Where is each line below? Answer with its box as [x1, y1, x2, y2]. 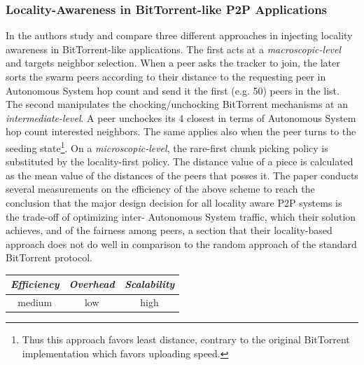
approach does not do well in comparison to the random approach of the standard [6, 236, 357, 251]
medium [17, 295, 52, 310]
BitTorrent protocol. [6, 250, 92, 265]
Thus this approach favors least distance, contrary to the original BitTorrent [22, 332, 350, 347]
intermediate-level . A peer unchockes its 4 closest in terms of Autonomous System [6, 110, 356, 125]
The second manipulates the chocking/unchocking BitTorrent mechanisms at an [6, 97, 349, 111]
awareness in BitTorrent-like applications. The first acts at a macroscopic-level [6, 41, 342, 56]
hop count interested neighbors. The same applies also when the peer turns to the [6, 124, 356, 139]
